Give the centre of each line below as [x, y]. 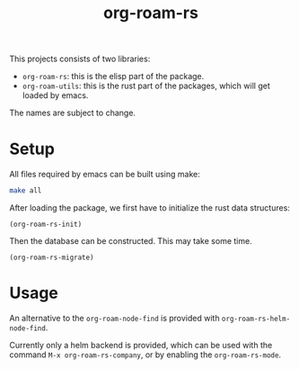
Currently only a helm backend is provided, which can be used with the [141, 345]
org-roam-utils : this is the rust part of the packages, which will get [146, 86]
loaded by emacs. [55, 95]
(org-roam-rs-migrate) [52, 257]
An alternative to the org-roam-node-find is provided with [114, 318]
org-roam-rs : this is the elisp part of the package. [113, 76]
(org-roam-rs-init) [46, 224]
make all [26, 191]
